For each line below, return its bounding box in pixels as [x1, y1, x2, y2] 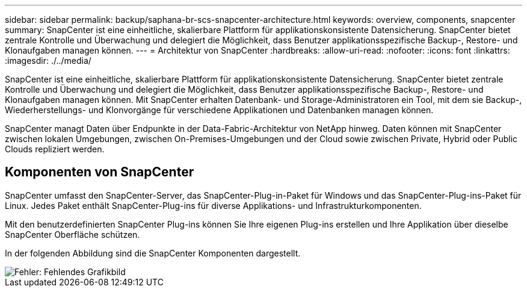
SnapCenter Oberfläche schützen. [5, 229, 140, 240]
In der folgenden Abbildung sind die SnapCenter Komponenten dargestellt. [5, 247, 301, 258]
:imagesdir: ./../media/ [5, 55, 91, 66]
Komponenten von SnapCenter [5, 164, 194, 180]
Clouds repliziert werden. [5, 144, 105, 154]
